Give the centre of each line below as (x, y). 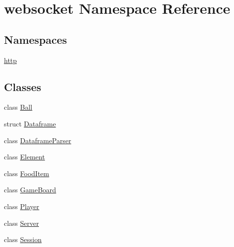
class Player (22, 206)
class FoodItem (27, 173)
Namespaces (35, 39)
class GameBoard (30, 190)
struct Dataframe (30, 123)
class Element (25, 157)
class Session (23, 239)
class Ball (18, 107)
